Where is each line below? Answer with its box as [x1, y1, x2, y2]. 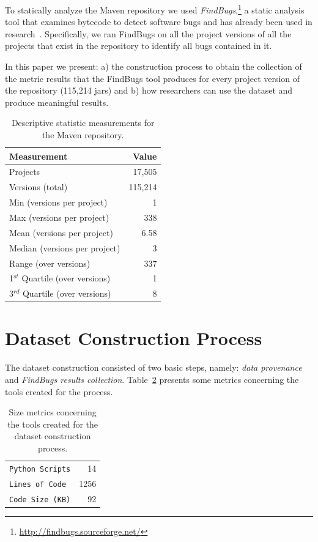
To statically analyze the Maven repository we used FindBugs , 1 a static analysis [5, 2, 305, 16]
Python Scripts [9, 464, 71, 473]
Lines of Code [9, 480, 67, 489]
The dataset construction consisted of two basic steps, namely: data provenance [5, 361, 302, 374]
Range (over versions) [9, 256, 91, 269]
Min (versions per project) [9, 196, 108, 209]
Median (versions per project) [9, 241, 120, 254]
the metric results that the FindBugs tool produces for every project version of [5, 72, 300, 84]
